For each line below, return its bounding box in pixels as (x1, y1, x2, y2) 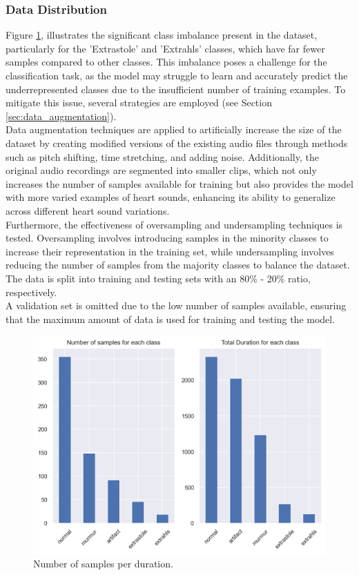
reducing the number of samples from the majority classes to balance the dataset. (6, 257, 350, 272)
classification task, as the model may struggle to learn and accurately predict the (6, 68, 348, 82)
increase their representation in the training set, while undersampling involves (6, 244, 334, 258)
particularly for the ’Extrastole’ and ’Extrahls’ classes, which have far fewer (6, 41, 325, 55)
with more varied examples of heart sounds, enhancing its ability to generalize (6, 190, 336, 204)
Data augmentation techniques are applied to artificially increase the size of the (6, 122, 342, 137)
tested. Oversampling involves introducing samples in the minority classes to (6, 231, 329, 245)
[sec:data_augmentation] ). (6, 108, 117, 123)
